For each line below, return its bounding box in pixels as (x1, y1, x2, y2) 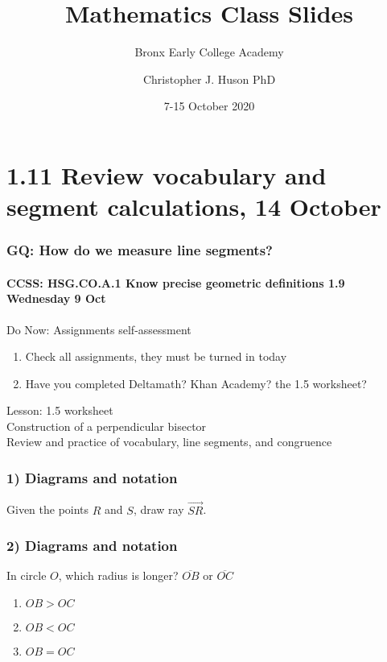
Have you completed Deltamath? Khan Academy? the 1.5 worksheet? (25, 374, 367, 391)
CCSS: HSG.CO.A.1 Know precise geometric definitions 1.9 (6, 274, 345, 291)
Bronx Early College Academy (134, 43, 284, 60)
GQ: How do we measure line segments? (6, 240, 273, 260)
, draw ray (133, 501, 184, 518)
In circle (6, 567, 47, 584)
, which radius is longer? (58, 567, 179, 584)
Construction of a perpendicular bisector (6, 417, 207, 434)
